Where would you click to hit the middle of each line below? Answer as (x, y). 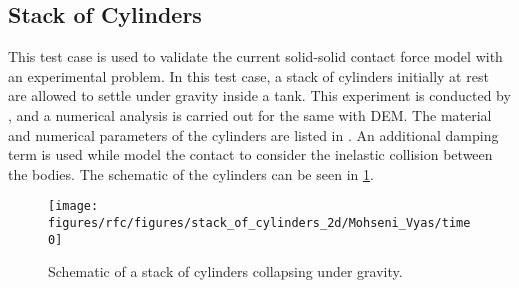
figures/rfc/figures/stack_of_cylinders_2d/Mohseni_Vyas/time (259, 223)
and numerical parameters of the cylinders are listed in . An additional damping (253, 134)
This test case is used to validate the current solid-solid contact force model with (255, 56)
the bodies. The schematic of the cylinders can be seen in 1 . (191, 173)
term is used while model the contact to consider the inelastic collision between (250, 154)
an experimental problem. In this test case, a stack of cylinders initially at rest (248, 75)
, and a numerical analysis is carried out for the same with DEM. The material (250, 114)
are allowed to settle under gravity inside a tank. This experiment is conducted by (259, 95)
